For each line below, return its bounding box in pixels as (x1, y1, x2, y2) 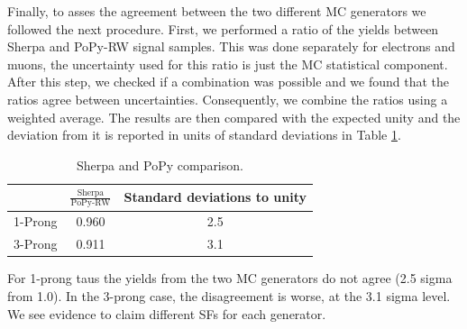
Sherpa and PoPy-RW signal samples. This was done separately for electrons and (7, 37, 455, 56)
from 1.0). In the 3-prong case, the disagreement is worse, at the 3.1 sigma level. (7, 286, 451, 305)
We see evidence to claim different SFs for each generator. (7, 304, 326, 323)
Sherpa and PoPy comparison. (77, 155, 243, 174)
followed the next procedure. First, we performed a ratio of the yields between (7, 19, 439, 38)
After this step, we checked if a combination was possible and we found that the (7, 72, 449, 91)
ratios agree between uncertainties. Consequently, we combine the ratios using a (7, 89, 448, 108)
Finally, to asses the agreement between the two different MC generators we (7, 2, 426, 20)
